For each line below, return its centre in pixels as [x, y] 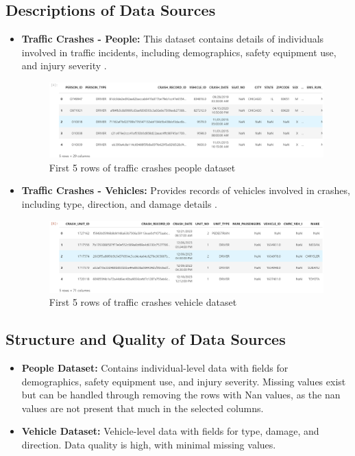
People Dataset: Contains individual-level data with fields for [155, 368]
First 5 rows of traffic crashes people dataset [142, 167]
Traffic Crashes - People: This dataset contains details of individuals [173, 39]
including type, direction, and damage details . [120, 203]
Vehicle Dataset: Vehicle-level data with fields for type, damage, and [170, 431]
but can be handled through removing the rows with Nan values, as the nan [181, 395]
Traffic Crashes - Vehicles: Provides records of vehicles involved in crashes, [186, 190]
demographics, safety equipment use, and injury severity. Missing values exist [184, 381]
